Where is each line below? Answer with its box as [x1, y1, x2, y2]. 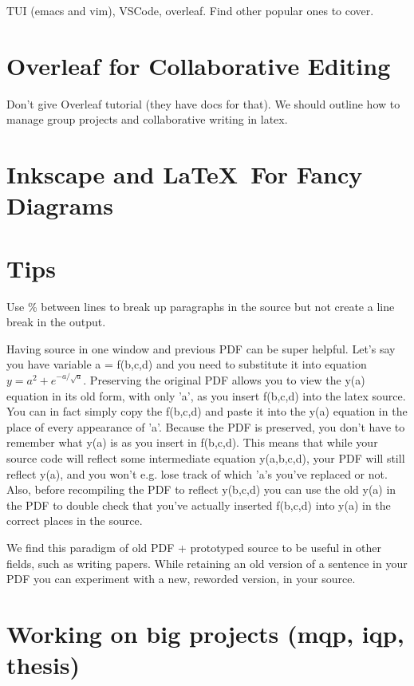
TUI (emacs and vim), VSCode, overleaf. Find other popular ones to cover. [6, 2, 374, 18]
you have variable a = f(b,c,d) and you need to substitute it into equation [6, 356, 367, 373]
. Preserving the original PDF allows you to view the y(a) [83, 371, 365, 388]
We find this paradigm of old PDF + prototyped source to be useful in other [6, 538, 382, 555]
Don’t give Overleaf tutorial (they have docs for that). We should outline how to [6, 95, 400, 112]
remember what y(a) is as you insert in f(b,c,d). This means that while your [6, 434, 378, 451]
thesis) [6, 649, 81, 681]
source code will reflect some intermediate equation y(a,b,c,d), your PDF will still [6, 449, 405, 466]
